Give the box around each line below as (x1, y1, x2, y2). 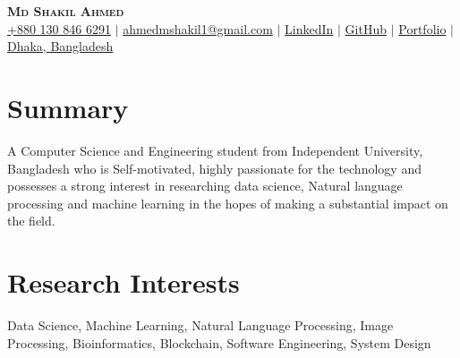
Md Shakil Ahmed (7, 2, 124, 20)
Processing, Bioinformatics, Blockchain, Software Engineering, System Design (7, 333, 431, 352)
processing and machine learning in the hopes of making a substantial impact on (7, 193, 448, 212)
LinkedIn (285, 19, 334, 38)
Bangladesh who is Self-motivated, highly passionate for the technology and (7, 158, 422, 177)
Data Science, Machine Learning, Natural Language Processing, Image (7, 316, 394, 334)
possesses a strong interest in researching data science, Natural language (7, 176, 403, 195)
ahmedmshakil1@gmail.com (123, 19, 273, 38)
